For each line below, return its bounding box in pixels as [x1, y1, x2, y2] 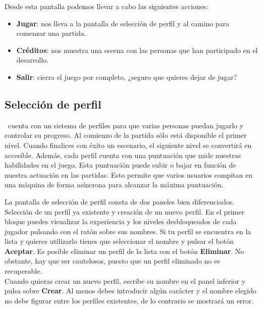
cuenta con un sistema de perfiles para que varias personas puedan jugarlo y [8, 120, 244, 130]
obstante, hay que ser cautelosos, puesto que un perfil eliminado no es [5, 255, 220, 266]
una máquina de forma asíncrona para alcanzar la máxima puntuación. [5, 179, 224, 190]
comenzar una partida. [16, 28, 86, 38]
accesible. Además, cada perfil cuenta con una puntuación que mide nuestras [5, 149, 241, 160]
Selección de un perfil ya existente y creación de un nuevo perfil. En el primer [5, 206, 244, 217]
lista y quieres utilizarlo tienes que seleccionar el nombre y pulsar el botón [5, 236, 234, 246]
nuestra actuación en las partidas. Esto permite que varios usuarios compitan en [5, 169, 252, 180]
